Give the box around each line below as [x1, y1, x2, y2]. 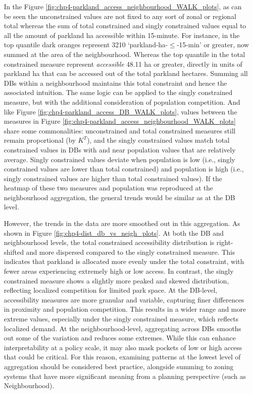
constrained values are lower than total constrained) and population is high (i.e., [4, 164, 244, 174]
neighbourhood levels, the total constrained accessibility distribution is [4, 237, 215, 247]
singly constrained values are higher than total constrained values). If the [4, 173, 222, 183]
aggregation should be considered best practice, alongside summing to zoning [4, 361, 234, 371]
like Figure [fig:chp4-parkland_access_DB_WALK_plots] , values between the [4, 106, 237, 116]
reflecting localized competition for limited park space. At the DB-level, [4, 285, 217, 295]
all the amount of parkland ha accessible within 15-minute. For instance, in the [4, 30, 240, 40]
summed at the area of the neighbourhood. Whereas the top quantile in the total [4, 49, 245, 59]
